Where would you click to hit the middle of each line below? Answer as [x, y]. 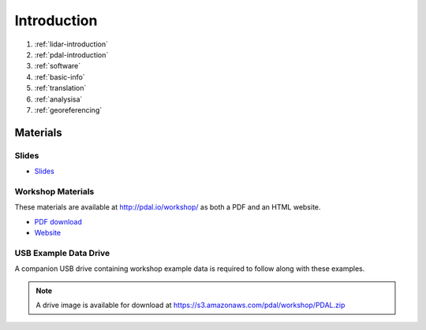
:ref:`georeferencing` [68, 109]
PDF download [58, 221]
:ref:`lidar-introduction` [71, 44]
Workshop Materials [54, 191]
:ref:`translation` [60, 88]
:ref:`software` [58, 66]
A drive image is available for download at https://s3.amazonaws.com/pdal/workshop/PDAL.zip [191, 305]
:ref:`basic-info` [60, 77]
